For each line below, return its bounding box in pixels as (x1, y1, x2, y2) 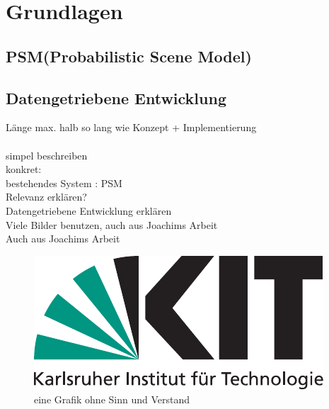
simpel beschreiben (6, 147, 88, 162)
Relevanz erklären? (6, 189, 87, 204)
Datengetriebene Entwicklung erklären (6, 203, 172, 218)
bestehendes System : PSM (6, 175, 122, 190)
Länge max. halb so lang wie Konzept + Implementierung (6, 120, 257, 135)
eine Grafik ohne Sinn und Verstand (34, 392, 190, 407)
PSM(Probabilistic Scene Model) (6, 45, 252, 67)
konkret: (6, 162, 42, 177)
